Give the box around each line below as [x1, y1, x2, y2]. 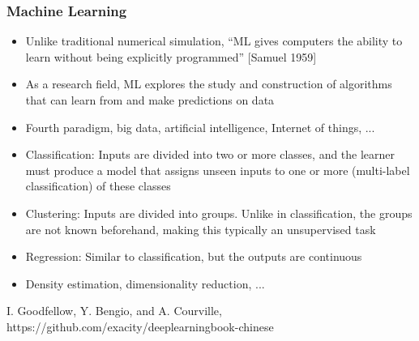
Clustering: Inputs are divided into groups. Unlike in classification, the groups [25, 204, 413, 221]
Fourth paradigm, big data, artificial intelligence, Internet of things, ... [25, 118, 375, 135]
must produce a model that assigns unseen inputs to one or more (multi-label [25, 161, 410, 178]
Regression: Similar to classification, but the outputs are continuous [25, 248, 362, 265]
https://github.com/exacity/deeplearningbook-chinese [6, 318, 274, 335]
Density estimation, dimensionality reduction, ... [25, 275, 265, 292]
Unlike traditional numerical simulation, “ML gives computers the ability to [25, 32, 403, 49]
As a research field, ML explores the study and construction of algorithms [25, 75, 392, 92]
